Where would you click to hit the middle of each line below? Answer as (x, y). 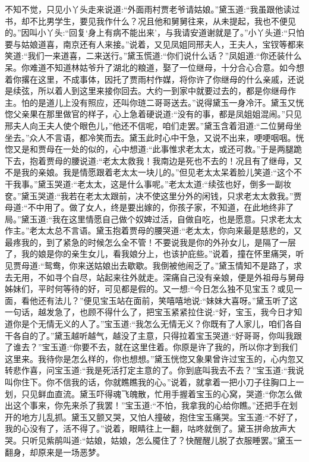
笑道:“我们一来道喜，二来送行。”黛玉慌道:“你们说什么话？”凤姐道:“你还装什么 (153, 56)
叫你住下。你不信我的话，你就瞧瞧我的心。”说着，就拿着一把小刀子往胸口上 (150, 382)
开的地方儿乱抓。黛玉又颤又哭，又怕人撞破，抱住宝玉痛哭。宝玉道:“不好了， (154, 417)
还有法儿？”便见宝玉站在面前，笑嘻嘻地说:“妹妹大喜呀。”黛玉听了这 (168, 300)
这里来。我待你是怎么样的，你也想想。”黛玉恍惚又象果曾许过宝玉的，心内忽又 (154, 358)
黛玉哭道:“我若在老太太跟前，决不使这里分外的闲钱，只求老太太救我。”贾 (161, 195)
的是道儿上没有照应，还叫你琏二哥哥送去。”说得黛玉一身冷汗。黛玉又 (163, 102)
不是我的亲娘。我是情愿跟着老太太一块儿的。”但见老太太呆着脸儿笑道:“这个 (149, 172)
